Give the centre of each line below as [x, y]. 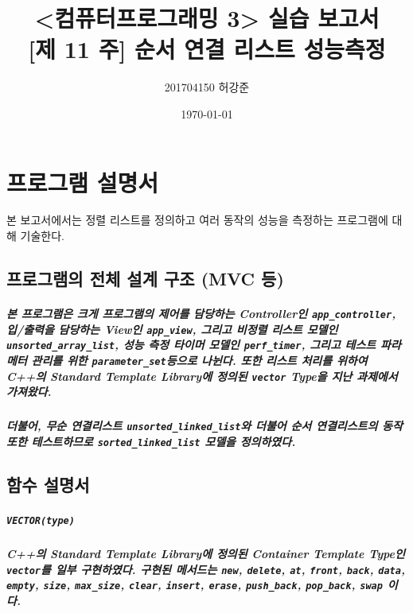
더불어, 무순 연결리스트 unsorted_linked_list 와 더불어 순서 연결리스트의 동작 [205, 426]
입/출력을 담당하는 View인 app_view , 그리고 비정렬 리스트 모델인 [172, 329]
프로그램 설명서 [83, 182]
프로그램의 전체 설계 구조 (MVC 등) [145, 279]
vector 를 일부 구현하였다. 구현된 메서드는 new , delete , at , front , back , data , [206, 569]
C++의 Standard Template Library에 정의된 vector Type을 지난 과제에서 [202, 376]
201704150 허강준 [207, 87]
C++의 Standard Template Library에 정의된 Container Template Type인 [206, 553]
